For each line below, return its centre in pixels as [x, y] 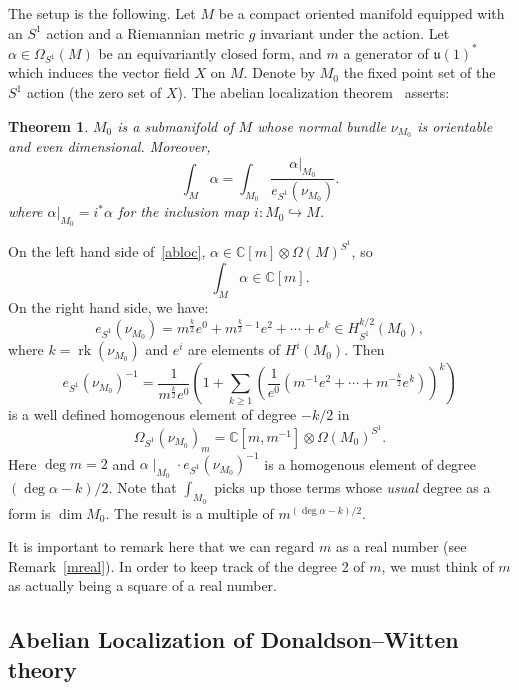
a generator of [386, 52]
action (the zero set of [94, 92]
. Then [364, 349]
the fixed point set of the [419, 72]
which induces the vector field [99, 72]
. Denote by [279, 72]
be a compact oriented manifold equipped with [361, 13]
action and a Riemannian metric [145, 32]
